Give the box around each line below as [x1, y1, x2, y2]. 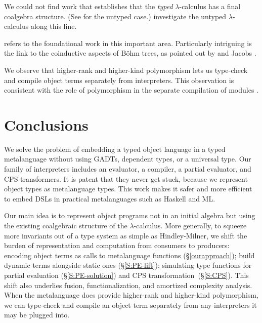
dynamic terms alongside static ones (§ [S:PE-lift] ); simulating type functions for [4, 260, 252, 270]
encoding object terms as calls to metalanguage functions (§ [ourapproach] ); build [4, 250, 255, 260]
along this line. [30, 21, 77, 31]
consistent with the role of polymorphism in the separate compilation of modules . [4, 85, 258, 95]
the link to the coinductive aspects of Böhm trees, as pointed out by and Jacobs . [4, 48, 256, 58]
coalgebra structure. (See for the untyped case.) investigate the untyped [4, 11, 227, 21]
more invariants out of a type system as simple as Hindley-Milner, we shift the [4, 230, 247, 240]
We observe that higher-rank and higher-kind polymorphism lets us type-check [4, 64, 248, 75]
